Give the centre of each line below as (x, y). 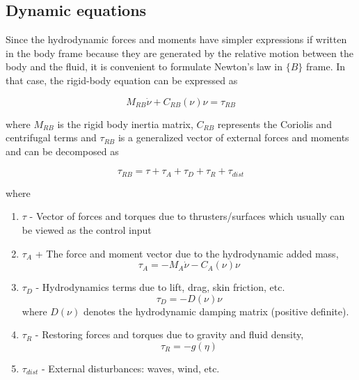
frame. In (326, 66)
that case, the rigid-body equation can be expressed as (122, 80)
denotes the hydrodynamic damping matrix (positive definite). (216, 311)
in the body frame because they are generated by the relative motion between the (179, 53)
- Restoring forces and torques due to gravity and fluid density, (169, 334)
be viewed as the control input (87, 230)
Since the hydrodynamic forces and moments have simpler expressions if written (176, 39)
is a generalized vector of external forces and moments (233, 137)
